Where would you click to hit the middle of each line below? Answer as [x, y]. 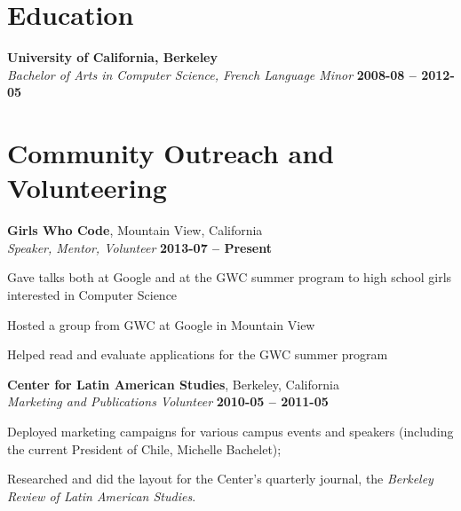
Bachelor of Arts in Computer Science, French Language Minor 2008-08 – [212, 74]
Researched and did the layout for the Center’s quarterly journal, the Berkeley [220, 479]
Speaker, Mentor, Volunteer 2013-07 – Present [139, 247]
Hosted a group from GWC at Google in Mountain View [161, 324]
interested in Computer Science [92, 295]
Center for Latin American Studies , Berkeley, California [173, 384]
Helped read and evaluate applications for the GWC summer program [198, 354]
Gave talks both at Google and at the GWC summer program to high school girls [230, 277]
